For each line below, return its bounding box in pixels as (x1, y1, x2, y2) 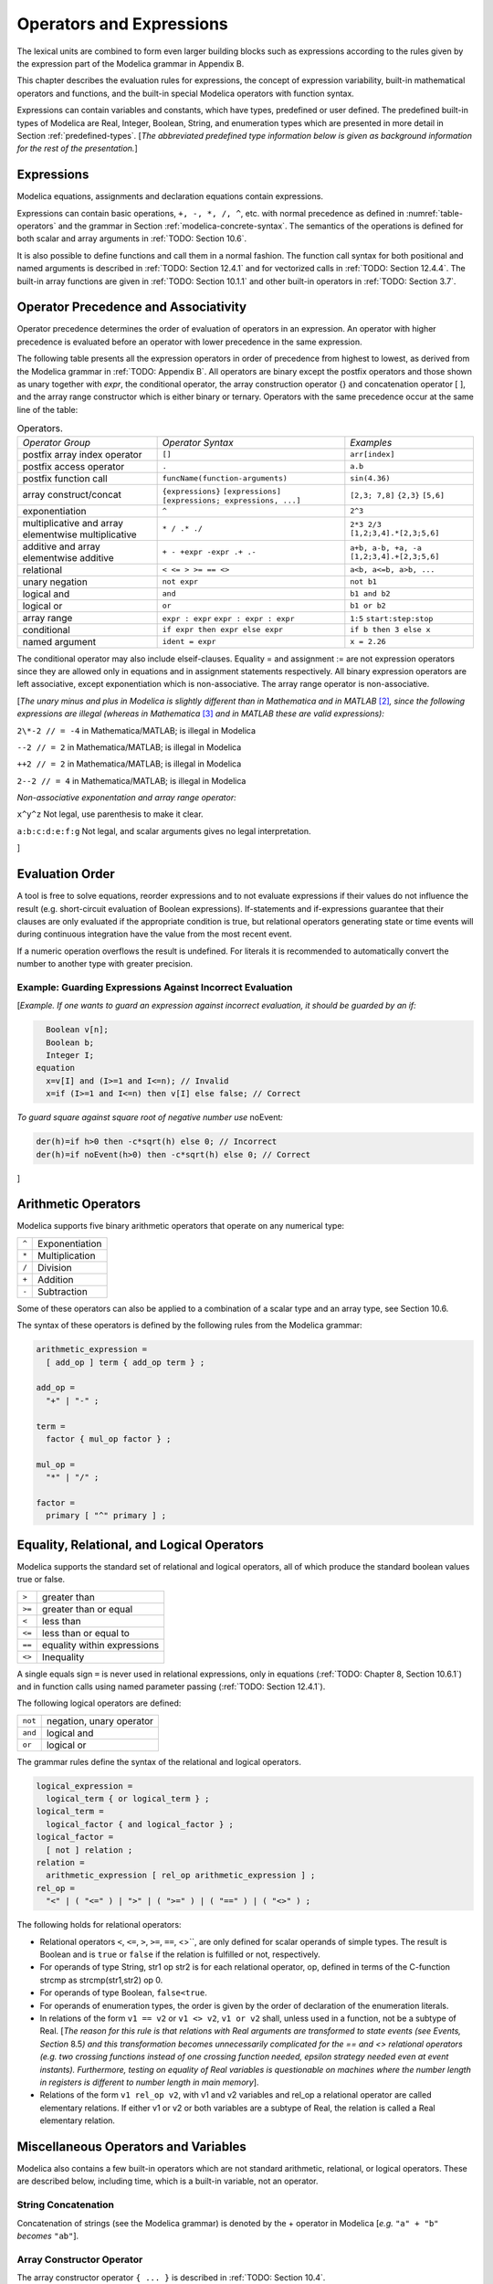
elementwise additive (22, 551, 114, 564)
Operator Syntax (162, 436, 234, 449)
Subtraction (37, 1285, 89, 1297)
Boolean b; (46, 1037, 95, 1048)
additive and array (22, 540, 100, 553)
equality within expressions (41, 1638, 160, 1651)
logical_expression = (36, 1781, 133, 1791)
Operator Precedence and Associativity (16, 300, 246, 315)
